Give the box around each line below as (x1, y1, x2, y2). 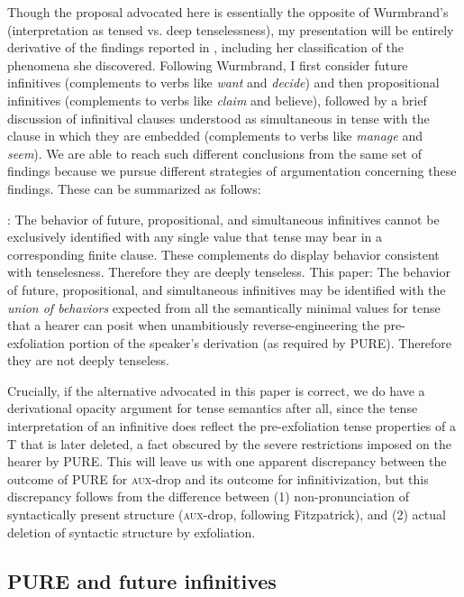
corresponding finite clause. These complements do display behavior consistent (7, 244, 440, 263)
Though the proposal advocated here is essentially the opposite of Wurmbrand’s (7, 3, 449, 21)
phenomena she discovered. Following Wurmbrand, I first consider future (7, 55, 408, 74)
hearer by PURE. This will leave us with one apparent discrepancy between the (7, 452, 447, 471)
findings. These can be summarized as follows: (7, 179, 261, 197)
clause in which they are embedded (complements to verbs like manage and (7, 126, 423, 145)
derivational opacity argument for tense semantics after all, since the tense (7, 399, 418, 418)
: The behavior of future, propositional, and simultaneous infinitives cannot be (7, 209, 440, 228)
